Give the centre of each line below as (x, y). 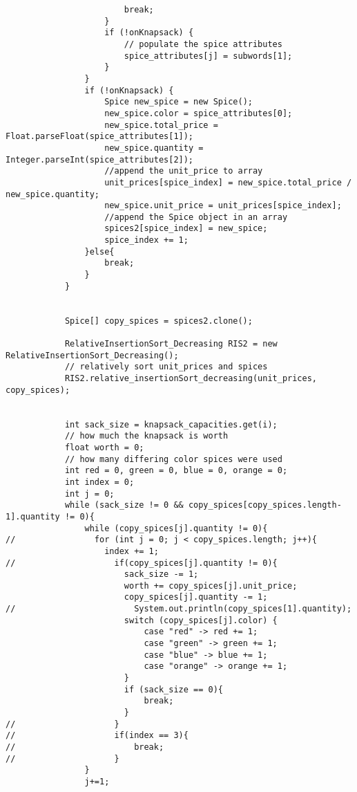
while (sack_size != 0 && (124, 505)
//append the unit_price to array (184, 171)
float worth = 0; (104, 447)
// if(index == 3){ (97, 736)
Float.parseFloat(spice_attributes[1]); (100, 137)
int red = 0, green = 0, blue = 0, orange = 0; (176, 471)
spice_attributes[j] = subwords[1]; (208, 56)
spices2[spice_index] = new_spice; (186, 229)
